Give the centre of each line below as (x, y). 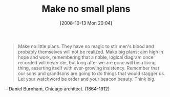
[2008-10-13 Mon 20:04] (86, 23)
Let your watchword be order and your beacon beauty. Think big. (87, 79)
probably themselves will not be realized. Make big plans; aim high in (90, 52)
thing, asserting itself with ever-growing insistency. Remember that (89, 68)
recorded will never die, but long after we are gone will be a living (87, 62)
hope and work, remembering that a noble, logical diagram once (86, 57)
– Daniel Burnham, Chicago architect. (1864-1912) (58, 89)
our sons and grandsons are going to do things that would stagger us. (91, 73)
